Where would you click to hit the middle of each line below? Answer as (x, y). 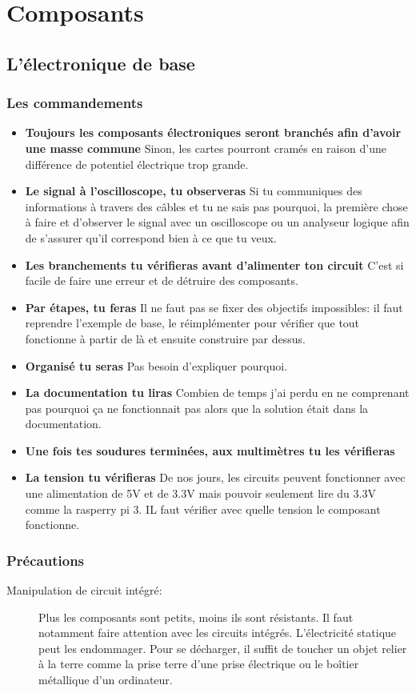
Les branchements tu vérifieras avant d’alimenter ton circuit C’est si (214, 264)
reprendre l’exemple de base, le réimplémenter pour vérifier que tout (192, 323)
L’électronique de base (101, 63)
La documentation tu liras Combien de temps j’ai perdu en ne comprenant (217, 393)
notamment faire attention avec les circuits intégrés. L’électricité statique (218, 633)
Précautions (46, 560)
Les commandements (75, 103)
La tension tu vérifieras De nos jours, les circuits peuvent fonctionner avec (215, 477)
